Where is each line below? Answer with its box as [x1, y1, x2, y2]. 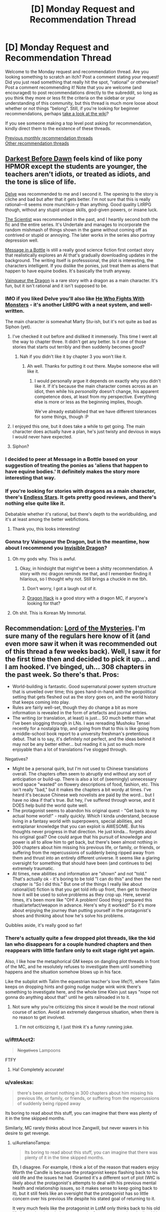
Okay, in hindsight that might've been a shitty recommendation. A [19, 565, 153, 571]
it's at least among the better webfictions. [5, 517, 90, 522]
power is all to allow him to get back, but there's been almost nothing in [12, 839, 158, 845]
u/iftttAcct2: [5, 1036, 36, 1043]
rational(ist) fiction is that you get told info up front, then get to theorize [12, 886, 157, 893]
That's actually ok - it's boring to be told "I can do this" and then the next [12, 876, 161, 882]
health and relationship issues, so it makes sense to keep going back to [12, 1185, 158, 1191]
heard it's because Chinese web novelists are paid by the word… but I [12, 792, 155, 798]
